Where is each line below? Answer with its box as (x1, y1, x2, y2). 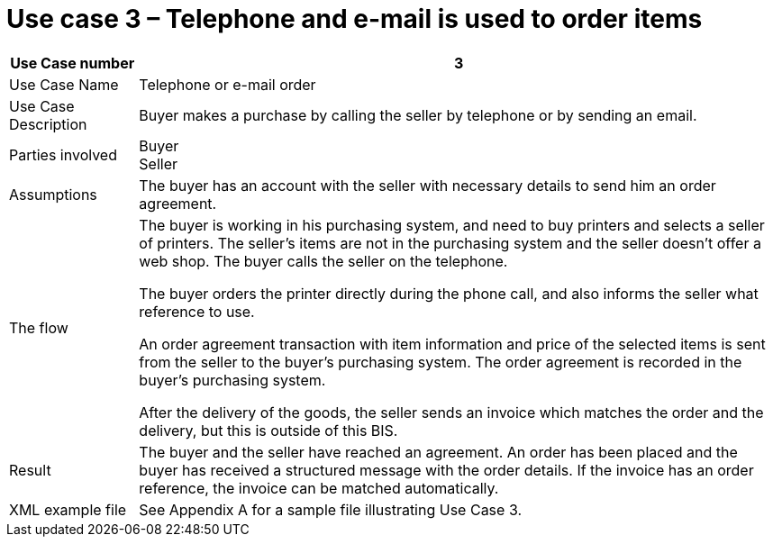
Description (9, 114, 87, 133)
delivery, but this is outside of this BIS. (139, 421, 398, 440)
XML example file (9, 500, 127, 519)
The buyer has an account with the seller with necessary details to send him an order (139, 176, 716, 195)
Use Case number (10, 53, 135, 72)
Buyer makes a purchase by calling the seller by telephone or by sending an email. (139, 105, 697, 124)
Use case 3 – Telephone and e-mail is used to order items (6, 4, 703, 34)
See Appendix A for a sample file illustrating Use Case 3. (139, 500, 523, 519)
